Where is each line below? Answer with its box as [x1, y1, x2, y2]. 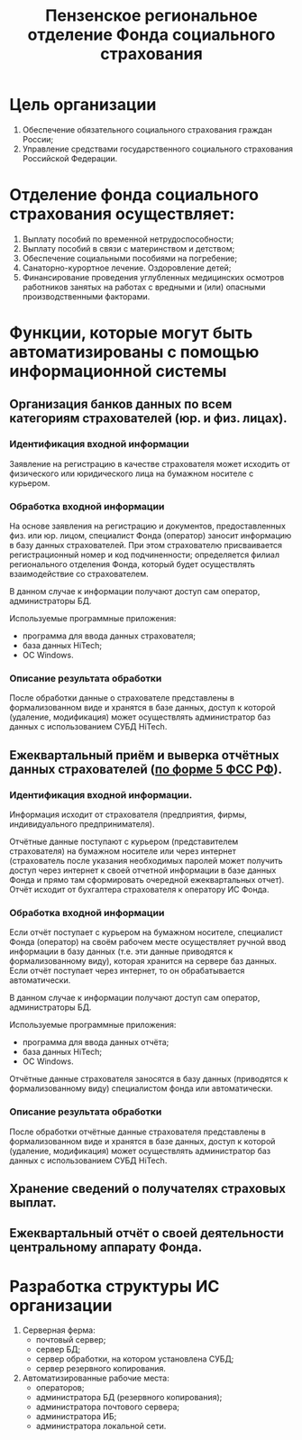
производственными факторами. [22, 290, 151, 302]
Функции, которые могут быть [9, 323, 253, 344]
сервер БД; [35, 1344, 81, 1355]
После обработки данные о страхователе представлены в [9, 692, 234, 703]
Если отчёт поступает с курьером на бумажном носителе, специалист [9, 927, 283, 938]
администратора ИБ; [35, 1411, 117, 1422]
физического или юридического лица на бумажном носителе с [9, 468, 254, 479]
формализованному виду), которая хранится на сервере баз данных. [9, 956, 278, 967]
